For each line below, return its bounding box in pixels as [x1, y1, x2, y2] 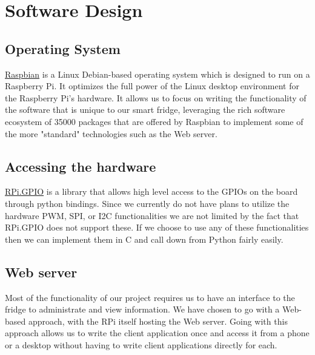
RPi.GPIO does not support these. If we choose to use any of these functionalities [5, 221, 309, 234]
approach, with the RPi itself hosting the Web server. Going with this [28, 314, 288, 327]
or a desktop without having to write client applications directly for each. [5, 338, 277, 351]
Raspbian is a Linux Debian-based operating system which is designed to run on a [5, 67, 310, 80]
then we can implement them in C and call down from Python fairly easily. [5, 232, 283, 245]
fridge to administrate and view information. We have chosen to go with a [5, 303, 280, 316]
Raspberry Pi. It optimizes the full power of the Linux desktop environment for [5, 79, 299, 92]
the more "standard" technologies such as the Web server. [5, 127, 217, 140]
